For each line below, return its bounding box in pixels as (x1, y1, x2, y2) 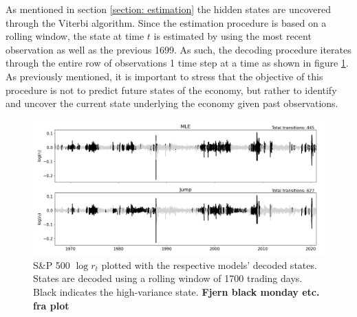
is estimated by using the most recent (153, 29, 312, 43)
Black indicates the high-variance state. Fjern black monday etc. (33, 285, 320, 299)
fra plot (33, 298, 69, 312)
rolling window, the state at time (6, 29, 144, 43)
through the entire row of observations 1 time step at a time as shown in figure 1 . (6, 56, 349, 70)
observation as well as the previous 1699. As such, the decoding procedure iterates (6, 42, 351, 56)
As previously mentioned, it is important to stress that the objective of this (6, 69, 323, 83)
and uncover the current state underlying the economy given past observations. (6, 96, 338, 110)
